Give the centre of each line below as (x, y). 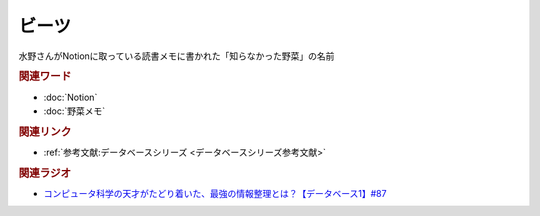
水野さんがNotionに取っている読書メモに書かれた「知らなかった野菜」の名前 (176, 56)
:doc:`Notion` (70, 97)
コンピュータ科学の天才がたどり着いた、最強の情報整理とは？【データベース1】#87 (215, 194)
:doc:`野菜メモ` (74, 111)
